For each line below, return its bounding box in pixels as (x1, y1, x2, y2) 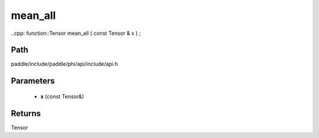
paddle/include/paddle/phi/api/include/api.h (11, 60, 118, 68)
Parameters (11, 76, 55, 86)
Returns (11, 108, 41, 118)
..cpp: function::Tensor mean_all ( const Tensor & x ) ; (11, 30, 141, 37)
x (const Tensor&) (40, 92, 84, 100)
